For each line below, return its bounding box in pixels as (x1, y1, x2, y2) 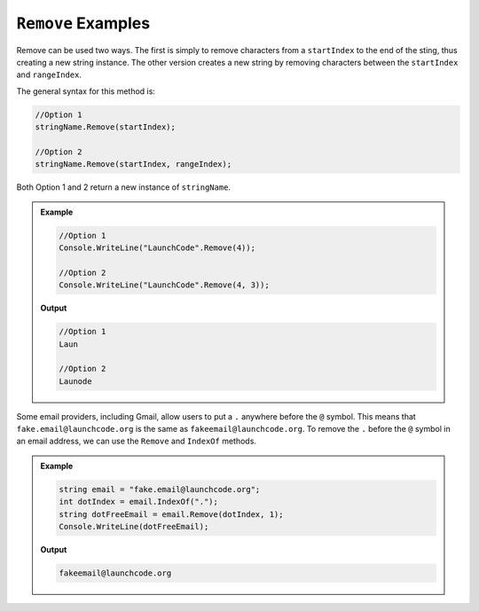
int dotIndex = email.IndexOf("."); (59, 497, 219, 507)
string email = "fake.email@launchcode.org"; (59, 484, 261, 494)
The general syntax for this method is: (16, 85, 155, 97)
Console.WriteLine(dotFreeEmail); (59, 521, 209, 532)
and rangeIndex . (16, 69, 82, 80)
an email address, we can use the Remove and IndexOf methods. (16, 435, 257, 447)
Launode (59, 376, 92, 386)
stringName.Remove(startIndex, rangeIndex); (35, 160, 232, 169)
